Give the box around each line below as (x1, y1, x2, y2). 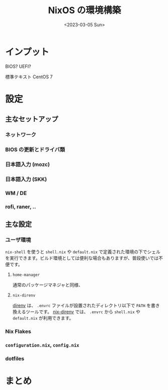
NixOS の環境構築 (48, 5, 121, 16)
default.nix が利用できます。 (12, 315, 74, 321)
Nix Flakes (5, 328, 31, 335)
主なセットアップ (5, 115, 58, 124)
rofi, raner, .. (5, 203, 36, 210)
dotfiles (5, 355, 25, 362)
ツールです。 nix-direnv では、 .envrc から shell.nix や (26, 309, 141, 315)
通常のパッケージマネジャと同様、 (12, 282, 83, 288)
